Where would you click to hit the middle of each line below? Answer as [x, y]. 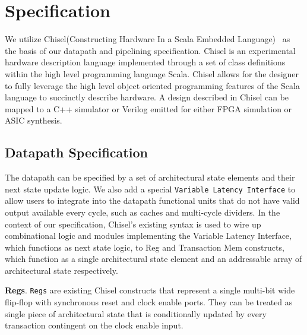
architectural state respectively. [61, 270]
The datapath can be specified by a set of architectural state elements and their [150, 177]
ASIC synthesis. [34, 120]
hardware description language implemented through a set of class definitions [145, 62]
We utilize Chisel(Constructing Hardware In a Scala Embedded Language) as [148, 39]
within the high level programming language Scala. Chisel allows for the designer [152, 73]
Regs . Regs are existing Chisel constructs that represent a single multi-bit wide [150, 290]
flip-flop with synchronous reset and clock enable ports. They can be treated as [149, 302]
